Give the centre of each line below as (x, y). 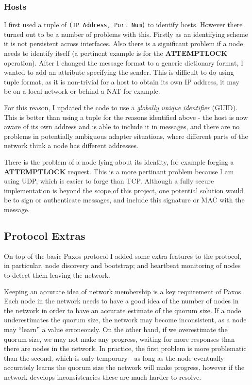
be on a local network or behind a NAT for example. (82, 91)
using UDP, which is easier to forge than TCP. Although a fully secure (109, 181)
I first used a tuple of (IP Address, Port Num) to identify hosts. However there (123, 25)
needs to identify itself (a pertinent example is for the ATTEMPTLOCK (116, 53)
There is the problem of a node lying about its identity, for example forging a (119, 162)
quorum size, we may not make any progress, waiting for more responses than (119, 339)
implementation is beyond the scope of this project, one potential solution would (124, 190)
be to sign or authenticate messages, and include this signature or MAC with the (124, 200)
